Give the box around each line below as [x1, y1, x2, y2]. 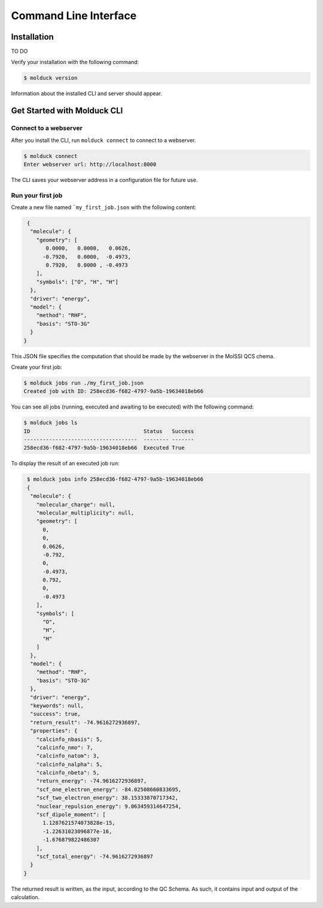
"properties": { [30, 728, 78, 734]
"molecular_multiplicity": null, [36, 509, 135, 516]
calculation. [11, 894, 40, 901]
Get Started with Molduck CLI [11, 105, 123, 116]
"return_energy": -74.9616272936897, [36, 777, 147, 785]
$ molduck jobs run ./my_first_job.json [23, 379, 144, 386]
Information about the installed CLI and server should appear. [11, 90, 163, 97]
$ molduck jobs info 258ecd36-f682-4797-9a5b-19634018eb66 [27, 476, 204, 483]
